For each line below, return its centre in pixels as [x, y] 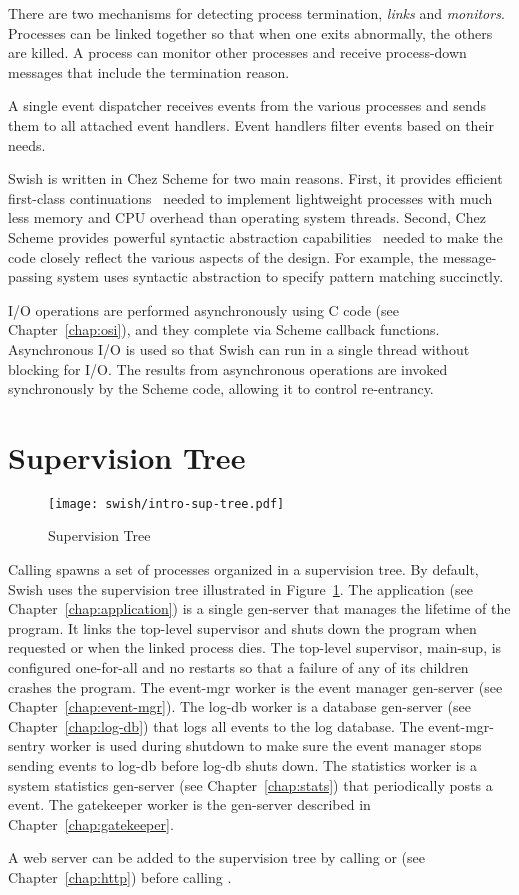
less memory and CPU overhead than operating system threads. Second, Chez [247, 217]
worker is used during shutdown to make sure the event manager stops [266, 745]
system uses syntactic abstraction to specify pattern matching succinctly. [280, 276]
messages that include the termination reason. [149, 71]
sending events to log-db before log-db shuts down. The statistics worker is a [242, 765]
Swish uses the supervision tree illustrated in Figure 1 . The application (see [240, 588]
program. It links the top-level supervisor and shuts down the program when [242, 627]
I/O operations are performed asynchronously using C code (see [204, 309]
